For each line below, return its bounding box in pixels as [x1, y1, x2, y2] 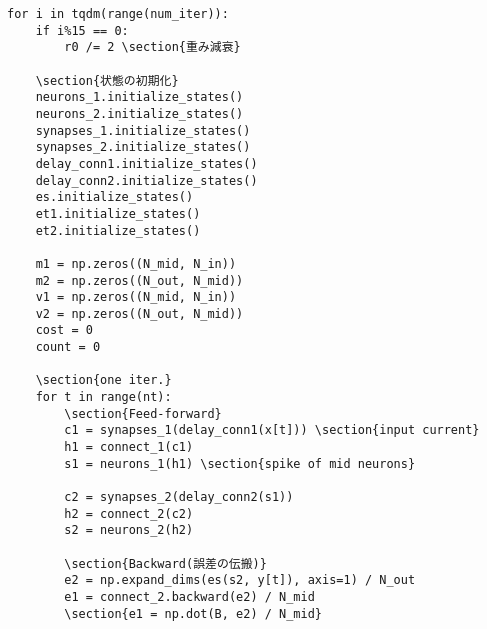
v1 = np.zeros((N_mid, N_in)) [35, 290, 237, 305]
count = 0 [35, 340, 101, 355]
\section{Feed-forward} [64, 406, 222, 421]
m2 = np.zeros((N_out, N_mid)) [35, 273, 244, 288]
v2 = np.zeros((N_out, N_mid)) [35, 306, 244, 321]
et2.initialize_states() [35, 223, 201, 238]
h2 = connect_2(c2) [64, 506, 194, 521]
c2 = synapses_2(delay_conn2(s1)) [64, 490, 294, 505]
